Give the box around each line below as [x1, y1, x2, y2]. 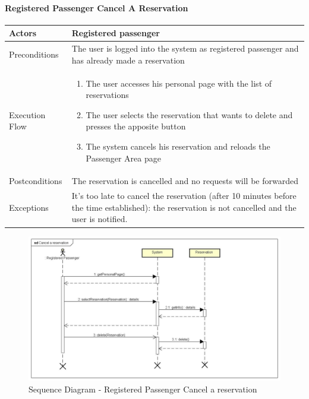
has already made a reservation [71, 53, 185, 66]
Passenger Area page [86, 151, 161, 164]
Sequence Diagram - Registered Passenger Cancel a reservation [29, 382, 257, 395]
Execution [9, 108, 46, 121]
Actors [9, 27, 37, 39]
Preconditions [9, 47, 59, 60]
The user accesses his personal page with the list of [86, 77, 272, 89]
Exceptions [9, 201, 49, 213]
